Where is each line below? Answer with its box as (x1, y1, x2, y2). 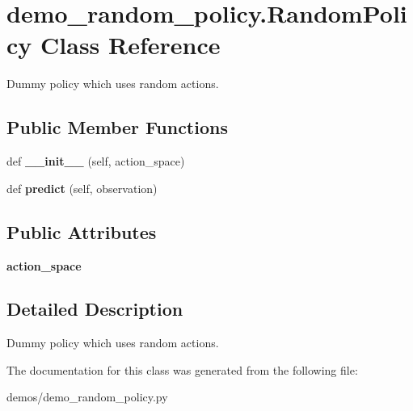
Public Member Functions (6, 115, 228, 140)
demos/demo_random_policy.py (6, 388, 168, 405)
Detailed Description (6, 296, 183, 321)
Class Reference (40, 28, 221, 61)
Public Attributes (6, 219, 157, 244)
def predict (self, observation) (6, 179, 158, 196)
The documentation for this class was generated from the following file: (6, 361, 358, 378)
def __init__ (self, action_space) (6, 153, 185, 170)
